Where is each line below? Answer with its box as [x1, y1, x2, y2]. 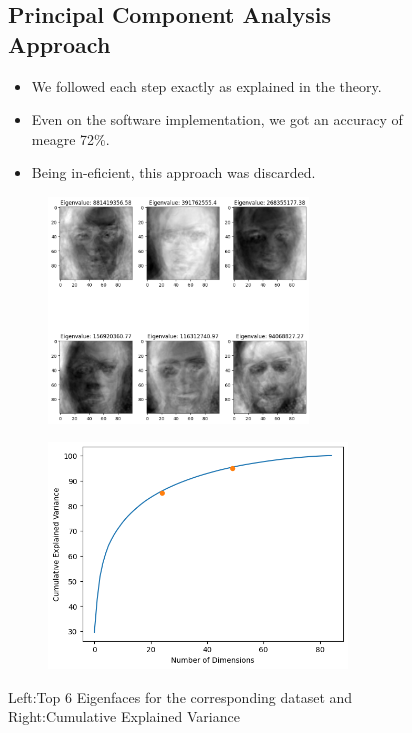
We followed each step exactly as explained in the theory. [31, 75, 382, 96]
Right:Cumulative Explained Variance [8, 706, 240, 727]
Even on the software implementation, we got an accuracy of [31, 109, 403, 130]
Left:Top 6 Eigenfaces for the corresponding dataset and [8, 686, 353, 707]
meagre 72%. [31, 128, 110, 149]
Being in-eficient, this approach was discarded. [31, 162, 316, 183]
